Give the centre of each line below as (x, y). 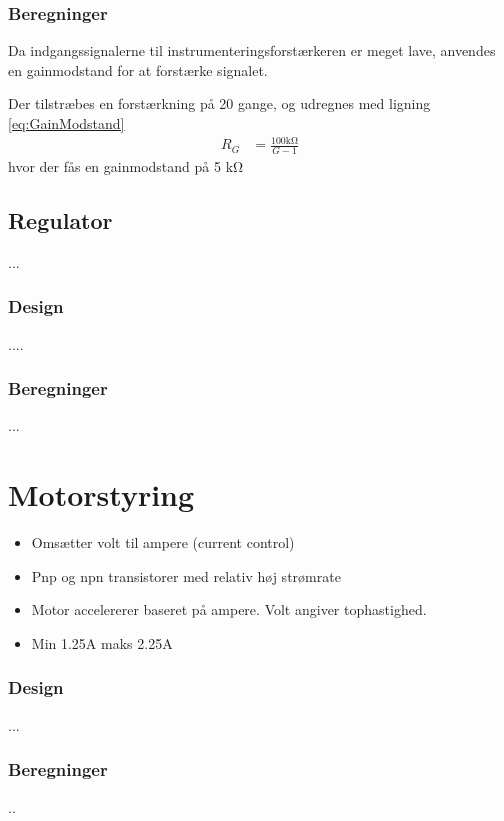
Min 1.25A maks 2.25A (102, 642)
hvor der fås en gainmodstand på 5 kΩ (126, 165)
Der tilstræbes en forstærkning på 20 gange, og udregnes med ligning (219, 103)
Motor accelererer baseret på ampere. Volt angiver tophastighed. (229, 609)
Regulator (60, 219)
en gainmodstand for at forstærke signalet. (138, 69)
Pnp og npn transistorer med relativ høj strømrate (186, 575)
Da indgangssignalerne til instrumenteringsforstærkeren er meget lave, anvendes (252, 50)
